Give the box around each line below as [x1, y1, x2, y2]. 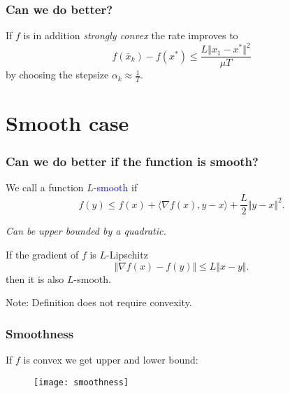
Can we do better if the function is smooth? [6, 152, 259, 170]
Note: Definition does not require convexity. [6, 295, 192, 310]
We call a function [6, 179, 84, 194]
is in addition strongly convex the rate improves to [23, 28, 238, 43]
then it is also [6, 271, 64, 286]
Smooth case [6, 109, 129, 137]
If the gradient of [6, 247, 79, 262]
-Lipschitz [106, 247, 148, 262]
